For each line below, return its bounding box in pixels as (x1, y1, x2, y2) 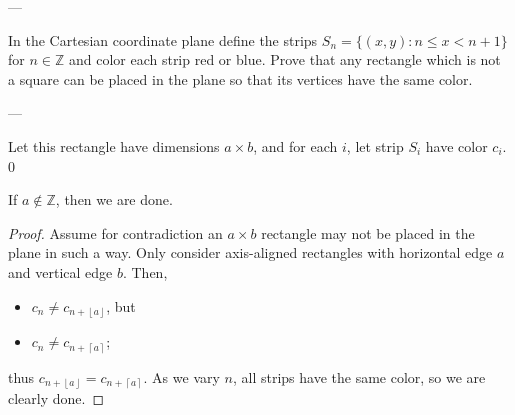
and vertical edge (8, 261, 113, 282)
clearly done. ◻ (8, 388, 105, 409)
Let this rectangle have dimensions (8, 135, 220, 156)
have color (425, 135, 488, 156)
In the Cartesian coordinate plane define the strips (8, 29, 318, 50)
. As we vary (143, 366, 220, 387)
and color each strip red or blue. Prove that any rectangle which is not (68, 49, 501, 70)
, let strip (346, 135, 404, 156)
